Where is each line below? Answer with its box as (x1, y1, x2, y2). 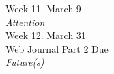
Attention (5, 14, 45, 29)
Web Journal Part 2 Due (5, 41, 109, 56)
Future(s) (5, 55, 44, 69)
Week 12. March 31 (5, 28, 86, 42)
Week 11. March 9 (5, 1, 81, 15)
